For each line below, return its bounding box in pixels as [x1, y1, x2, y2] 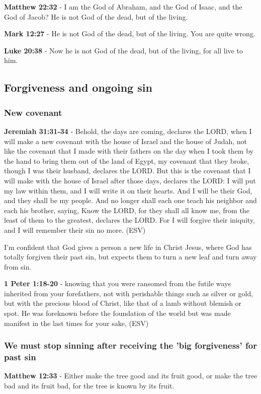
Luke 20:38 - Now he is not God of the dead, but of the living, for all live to [4, 45, 243, 55]
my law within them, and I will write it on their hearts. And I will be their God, [4, 185, 252, 195]
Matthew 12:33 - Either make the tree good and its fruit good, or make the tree [4, 370, 257, 381]
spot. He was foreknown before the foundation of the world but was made [4, 308, 231, 318]
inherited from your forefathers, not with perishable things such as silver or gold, [4, 288, 253, 298]
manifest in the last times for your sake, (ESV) [4, 317, 149, 328]
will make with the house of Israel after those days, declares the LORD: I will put [4, 175, 256, 185]
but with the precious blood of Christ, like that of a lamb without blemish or [4, 298, 242, 308]
